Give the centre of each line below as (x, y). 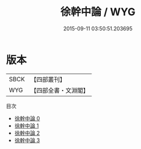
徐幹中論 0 (27, 118)
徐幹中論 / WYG (98, 12)
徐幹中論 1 (27, 126)
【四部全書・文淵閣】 (60, 90)
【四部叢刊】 (48, 79)
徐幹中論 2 (27, 133)
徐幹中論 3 (27, 140)
